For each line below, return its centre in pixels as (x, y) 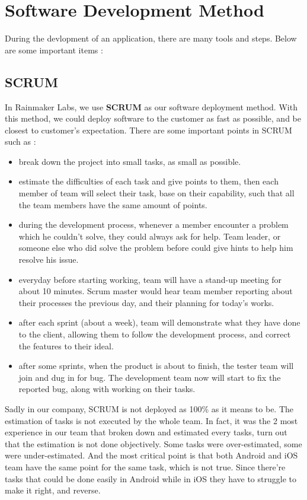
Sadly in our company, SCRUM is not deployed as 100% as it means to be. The (149, 408)
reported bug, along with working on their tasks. (107, 389)
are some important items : (54, 50)
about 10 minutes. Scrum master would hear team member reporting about (156, 291)
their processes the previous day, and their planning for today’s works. (146, 302)
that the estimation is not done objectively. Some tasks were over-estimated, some (153, 443)
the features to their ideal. (66, 345)
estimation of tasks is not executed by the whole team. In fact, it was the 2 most (151, 420)
